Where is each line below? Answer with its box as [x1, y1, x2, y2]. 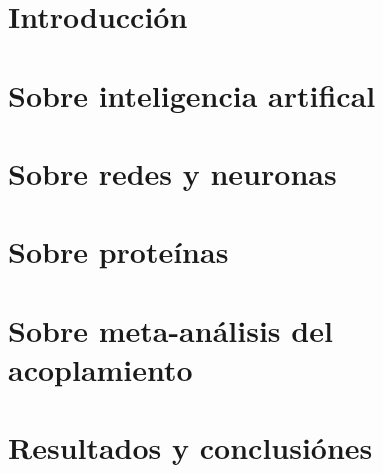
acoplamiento [8, 348, 193, 389]
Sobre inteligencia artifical [8, 74, 376, 115]
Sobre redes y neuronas [8, 152, 337, 193]
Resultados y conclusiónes [8, 427, 373, 468]
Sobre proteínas [8, 231, 229, 272]
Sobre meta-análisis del [8, 309, 333, 350]
